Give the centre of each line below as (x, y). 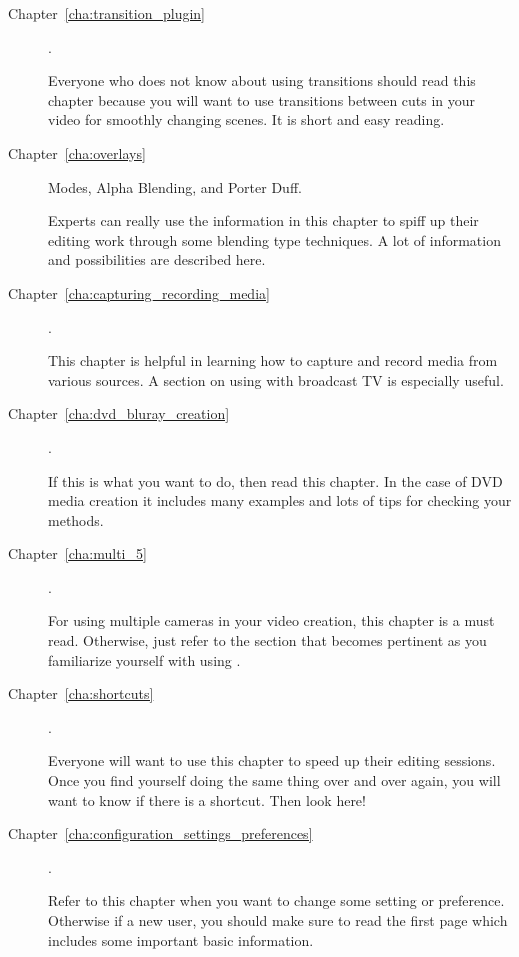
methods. (76, 519)
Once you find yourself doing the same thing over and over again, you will (274, 780)
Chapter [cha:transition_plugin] (106, 13)
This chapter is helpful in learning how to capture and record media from (273, 360)
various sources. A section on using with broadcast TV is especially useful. (276, 379)
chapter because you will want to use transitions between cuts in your (262, 99)
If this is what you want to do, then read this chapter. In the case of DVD (275, 480)
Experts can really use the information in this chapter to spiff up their (263, 220)
